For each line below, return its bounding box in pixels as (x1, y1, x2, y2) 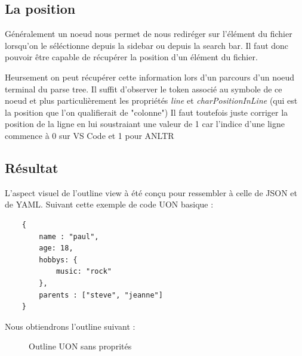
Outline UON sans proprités (29, 340, 132, 352)
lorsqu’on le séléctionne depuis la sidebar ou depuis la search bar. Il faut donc (5, 39, 289, 51)
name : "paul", (39, 232, 99, 241)
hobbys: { (39, 255, 78, 264)
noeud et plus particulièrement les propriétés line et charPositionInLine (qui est (5, 94, 298, 107)
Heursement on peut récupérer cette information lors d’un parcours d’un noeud (5, 70, 295, 83)
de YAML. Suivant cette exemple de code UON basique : (5, 198, 214, 210)
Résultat (5, 158, 58, 177)
